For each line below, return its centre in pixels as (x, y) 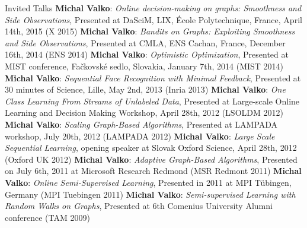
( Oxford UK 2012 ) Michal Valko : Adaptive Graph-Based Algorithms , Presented (151, 159)
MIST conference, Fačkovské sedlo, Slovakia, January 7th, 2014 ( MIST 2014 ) (144, 66)
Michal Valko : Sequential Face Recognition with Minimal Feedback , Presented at (153, 77)
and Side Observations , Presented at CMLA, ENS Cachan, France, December (145, 42)
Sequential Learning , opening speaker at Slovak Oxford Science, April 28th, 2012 (151, 148)
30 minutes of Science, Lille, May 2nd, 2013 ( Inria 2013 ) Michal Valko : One (145, 89)
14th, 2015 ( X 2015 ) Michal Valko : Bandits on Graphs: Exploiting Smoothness (150, 31)
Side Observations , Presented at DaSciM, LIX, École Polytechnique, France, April (153, 19)
